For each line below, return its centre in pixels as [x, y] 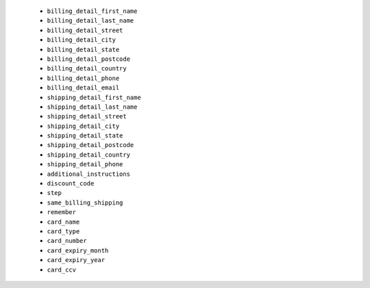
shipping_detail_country [88, 155]
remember [62, 212]
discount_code [71, 184]
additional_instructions [88, 174]
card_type [63, 231]
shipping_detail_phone [85, 165]
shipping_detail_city [83, 126]
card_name [63, 222]
